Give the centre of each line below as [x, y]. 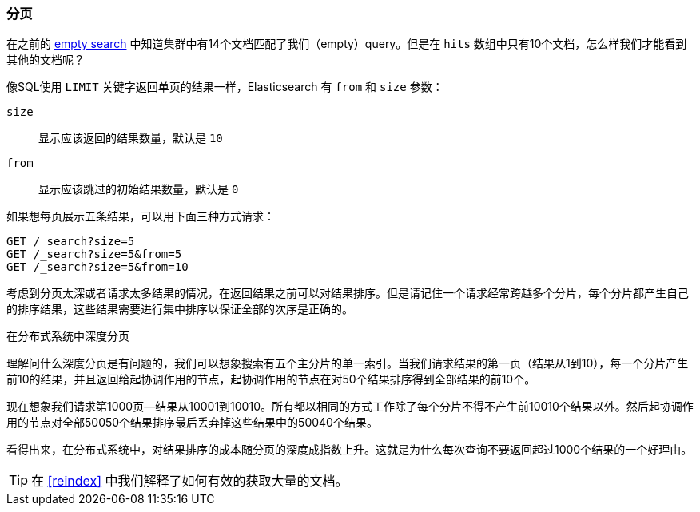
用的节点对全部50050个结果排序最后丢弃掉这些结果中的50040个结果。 [192, 423]
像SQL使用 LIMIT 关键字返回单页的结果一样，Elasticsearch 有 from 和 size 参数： [225, 87]
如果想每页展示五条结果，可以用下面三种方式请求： [141, 216]
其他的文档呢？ [46, 60]
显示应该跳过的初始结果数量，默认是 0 [139, 189]
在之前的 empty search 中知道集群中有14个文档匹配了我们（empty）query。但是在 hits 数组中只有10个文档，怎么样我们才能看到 [347, 44]
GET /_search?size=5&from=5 [94, 254]
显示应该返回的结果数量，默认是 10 [131, 138]
